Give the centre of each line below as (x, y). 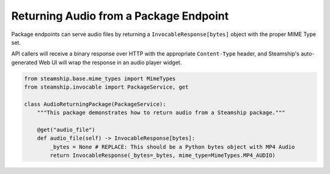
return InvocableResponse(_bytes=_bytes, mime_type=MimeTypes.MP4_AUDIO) (163, 155)
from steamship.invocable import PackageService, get (106, 87)
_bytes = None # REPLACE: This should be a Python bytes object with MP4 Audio (172, 147)
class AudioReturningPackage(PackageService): (95, 104)
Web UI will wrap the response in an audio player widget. (110, 62)
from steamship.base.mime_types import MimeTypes (100, 78)
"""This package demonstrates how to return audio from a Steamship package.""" (161, 113)
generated (24, 62)
